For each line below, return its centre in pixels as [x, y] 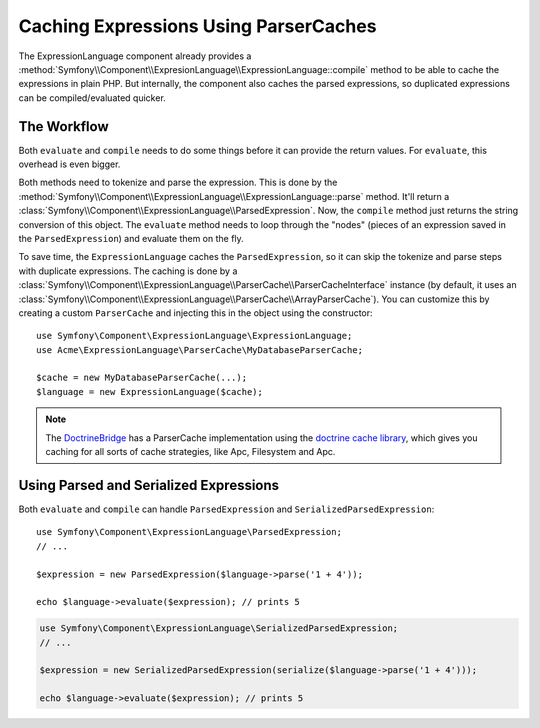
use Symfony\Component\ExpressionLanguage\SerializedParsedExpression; [219, 628]
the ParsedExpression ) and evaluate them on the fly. [131, 238]
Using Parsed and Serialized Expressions [149, 485]
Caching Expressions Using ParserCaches [197, 26]
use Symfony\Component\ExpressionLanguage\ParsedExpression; [189, 532]
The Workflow [63, 126]
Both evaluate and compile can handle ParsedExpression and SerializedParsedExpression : [226, 509]
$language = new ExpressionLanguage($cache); [150, 391]
